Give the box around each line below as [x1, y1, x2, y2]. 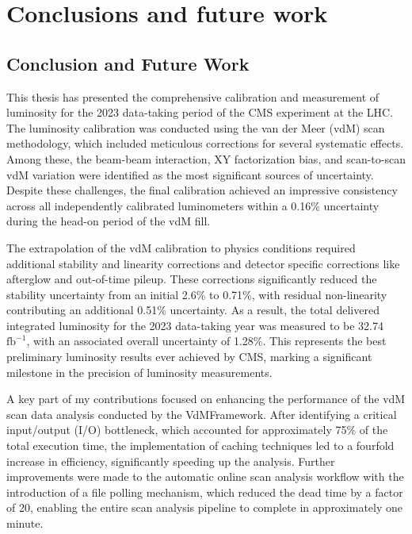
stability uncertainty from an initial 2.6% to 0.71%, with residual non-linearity [6, 286, 387, 302]
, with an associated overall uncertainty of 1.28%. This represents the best [26, 332, 387, 349]
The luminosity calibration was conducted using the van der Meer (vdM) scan [6, 119, 385, 136]
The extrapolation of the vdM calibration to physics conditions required [6, 239, 356, 255]
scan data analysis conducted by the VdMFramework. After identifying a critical [6, 405, 397, 422]
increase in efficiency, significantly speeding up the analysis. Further [6, 452, 335, 469]
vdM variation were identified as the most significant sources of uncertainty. [6, 166, 374, 182]
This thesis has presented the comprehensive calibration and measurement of [6, 88, 380, 105]
